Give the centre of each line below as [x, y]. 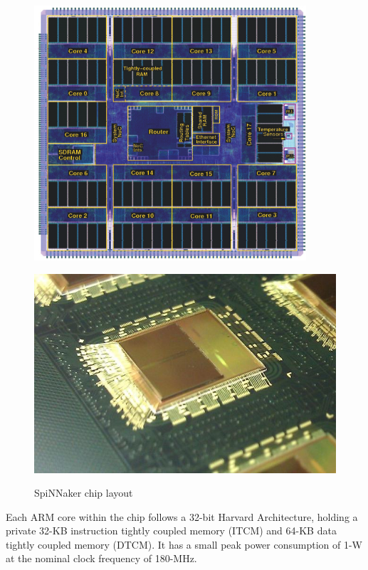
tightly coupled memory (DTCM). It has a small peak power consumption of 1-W [184, 544]
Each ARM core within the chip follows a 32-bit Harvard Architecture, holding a [182, 516]
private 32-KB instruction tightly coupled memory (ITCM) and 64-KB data [171, 531]
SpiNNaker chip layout [84, 493]
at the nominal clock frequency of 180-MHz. [101, 558]
